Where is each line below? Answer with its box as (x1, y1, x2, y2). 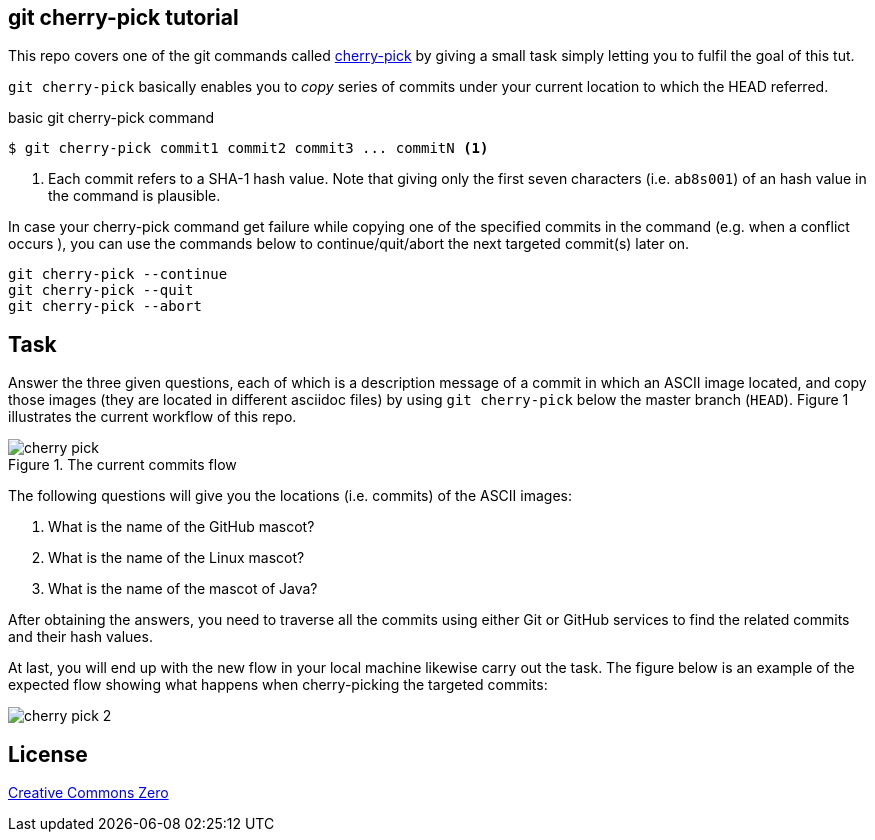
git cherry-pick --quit (8, 282, 194, 299)
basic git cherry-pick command (8, 109, 215, 127)
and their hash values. (8, 628, 153, 646)
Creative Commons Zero (8, 784, 169, 802)
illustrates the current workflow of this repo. (8, 408, 297, 426)
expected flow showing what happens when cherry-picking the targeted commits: (8, 676, 548, 694)
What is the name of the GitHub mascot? (48, 518, 315, 536)
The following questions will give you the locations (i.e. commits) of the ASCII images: (8, 487, 572, 505)
